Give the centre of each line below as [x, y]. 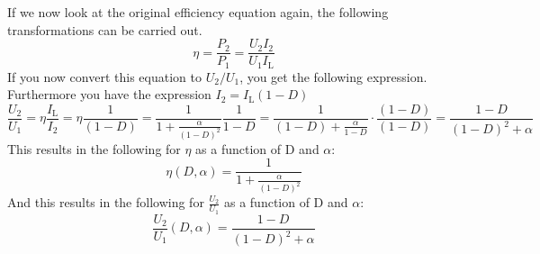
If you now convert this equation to [104, 76]
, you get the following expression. [333, 76]
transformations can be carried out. [105, 29]
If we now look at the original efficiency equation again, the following [198, 12]
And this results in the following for [106, 202]
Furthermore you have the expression [109, 94]
